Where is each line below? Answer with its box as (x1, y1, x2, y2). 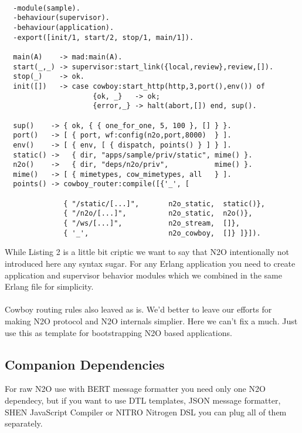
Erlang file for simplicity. (5, 280, 94, 293)
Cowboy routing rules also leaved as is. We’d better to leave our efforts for (5, 303, 272, 315)
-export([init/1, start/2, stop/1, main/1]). (13, 33, 194, 42)
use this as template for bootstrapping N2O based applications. (5, 326, 232, 338)
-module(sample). (13, 4, 80, 12)
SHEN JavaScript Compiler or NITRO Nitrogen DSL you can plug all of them (5, 405, 287, 418)
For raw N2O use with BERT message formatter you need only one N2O (5, 382, 266, 395)
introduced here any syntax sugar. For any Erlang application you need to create (5, 257, 296, 269)
